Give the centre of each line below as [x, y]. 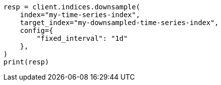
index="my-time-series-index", [80, 15]
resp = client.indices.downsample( [72, 7]
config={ [37, 30]
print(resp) [26, 62]
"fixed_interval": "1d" [82, 38]
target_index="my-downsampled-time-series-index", [119, 23]
